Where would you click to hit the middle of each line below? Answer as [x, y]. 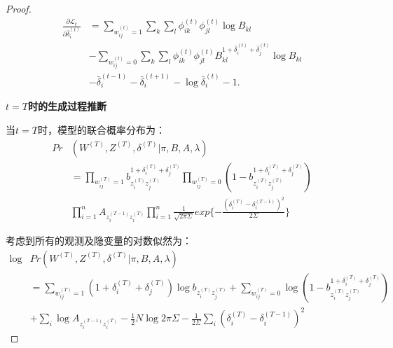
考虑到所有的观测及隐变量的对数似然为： [99, 241]
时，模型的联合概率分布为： [101, 129]
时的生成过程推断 [67, 106]
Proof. [19, 8]
